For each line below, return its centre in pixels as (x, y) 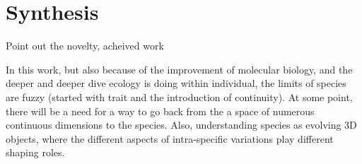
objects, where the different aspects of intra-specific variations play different (170, 138)
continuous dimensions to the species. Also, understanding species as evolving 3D (181, 125)
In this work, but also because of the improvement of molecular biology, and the (179, 69)
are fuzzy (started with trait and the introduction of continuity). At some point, (179, 96)
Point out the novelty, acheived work (85, 46)
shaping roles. (35, 152)
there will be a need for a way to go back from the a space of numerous (160, 111)
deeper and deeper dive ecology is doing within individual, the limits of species (176, 83)
